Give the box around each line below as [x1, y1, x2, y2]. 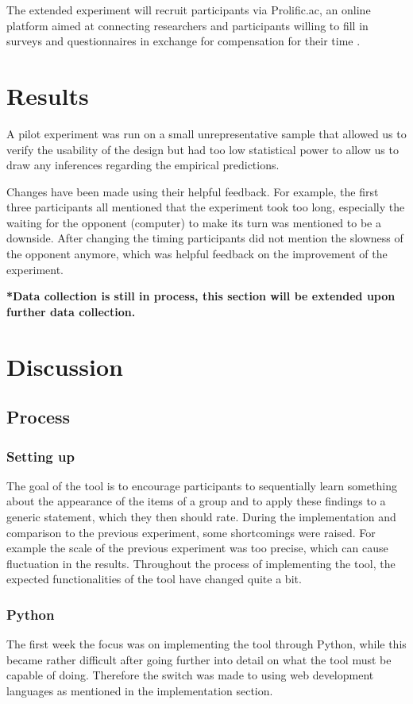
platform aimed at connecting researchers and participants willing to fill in [6, 17, 369, 33]
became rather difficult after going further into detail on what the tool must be [6, 651, 392, 667]
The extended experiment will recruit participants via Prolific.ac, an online [6, 2, 371, 17]
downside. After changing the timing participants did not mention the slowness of [6, 230, 403, 246]
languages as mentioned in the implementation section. [6, 682, 273, 698]
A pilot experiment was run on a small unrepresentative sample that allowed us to [6, 125, 407, 141]
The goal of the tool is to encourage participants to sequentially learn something [6, 477, 397, 493]
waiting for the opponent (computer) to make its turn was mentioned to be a [6, 214, 381, 230]
